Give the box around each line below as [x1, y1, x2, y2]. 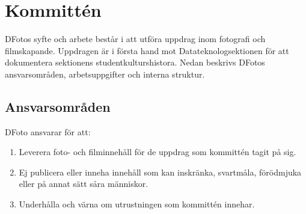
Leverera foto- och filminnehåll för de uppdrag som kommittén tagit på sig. [19, 145, 296, 158]
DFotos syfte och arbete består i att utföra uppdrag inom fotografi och [5, 32, 266, 45]
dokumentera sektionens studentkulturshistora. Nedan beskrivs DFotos [5, 56, 265, 69]
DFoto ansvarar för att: [5, 125, 91, 138]
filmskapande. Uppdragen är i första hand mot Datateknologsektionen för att [5, 44, 289, 57]
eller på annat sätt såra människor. [19, 177, 148, 190]
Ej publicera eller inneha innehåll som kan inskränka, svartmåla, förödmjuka [19, 165, 302, 178]
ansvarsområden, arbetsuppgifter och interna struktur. [5, 67, 205, 80]
